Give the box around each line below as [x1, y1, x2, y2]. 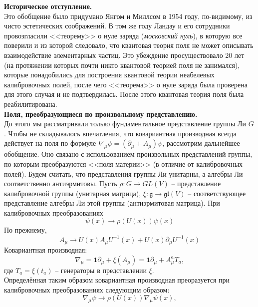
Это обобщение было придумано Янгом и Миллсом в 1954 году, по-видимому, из [4, 10, 253, 21]
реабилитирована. [4, 98, 57, 109]
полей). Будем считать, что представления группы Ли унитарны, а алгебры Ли [4, 168, 243, 179]
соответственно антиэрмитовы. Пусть [4, 178, 117, 189]
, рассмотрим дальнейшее [162, 138, 240, 148]
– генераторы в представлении [55, 265, 147, 275]
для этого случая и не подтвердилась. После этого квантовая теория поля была [4, 89, 244, 99]
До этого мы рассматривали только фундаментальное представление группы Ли [4, 118, 247, 129]
